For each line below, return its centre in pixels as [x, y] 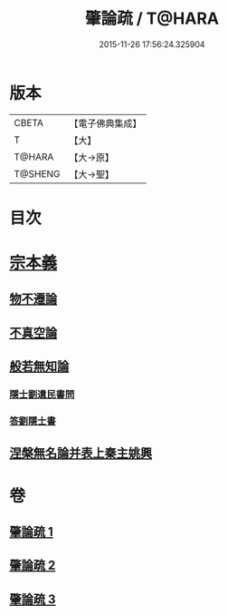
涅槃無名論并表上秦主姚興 [81, 453]
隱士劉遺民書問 [42, 395]
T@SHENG [37, 173]
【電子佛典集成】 [105, 123]
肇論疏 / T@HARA [152, 19]
